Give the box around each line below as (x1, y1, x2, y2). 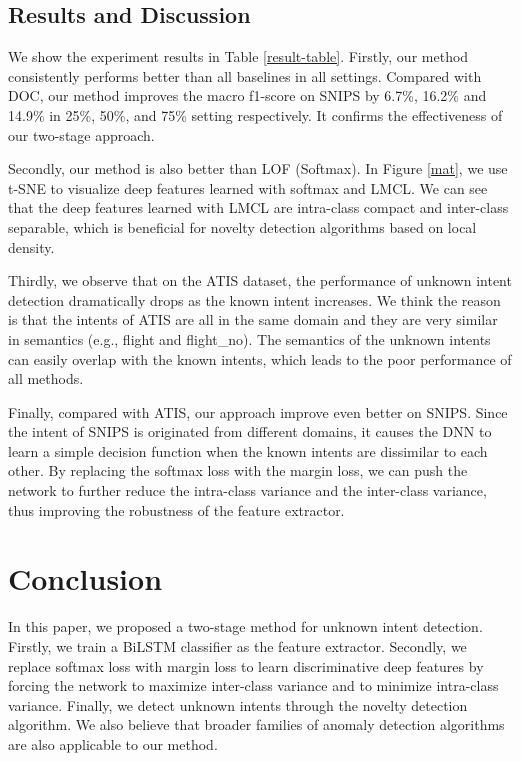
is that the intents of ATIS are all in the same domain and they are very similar (8, 309, 498, 330)
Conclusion (8, 558, 163, 599)
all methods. (8, 368, 84, 389)
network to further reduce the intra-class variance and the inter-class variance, (8, 480, 487, 501)
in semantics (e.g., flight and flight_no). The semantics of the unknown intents (8, 328, 491, 349)
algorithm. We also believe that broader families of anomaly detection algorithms (8, 714, 505, 735)
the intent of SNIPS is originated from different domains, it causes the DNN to (8, 421, 492, 442)
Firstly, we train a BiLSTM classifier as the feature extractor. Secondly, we (8, 635, 467, 656)
